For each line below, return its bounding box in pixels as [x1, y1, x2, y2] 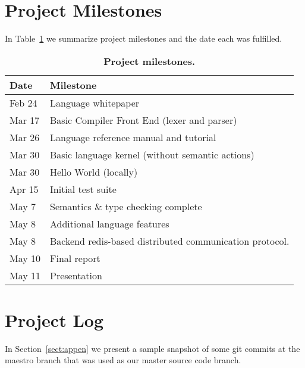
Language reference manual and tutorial [50, 130, 216, 144]
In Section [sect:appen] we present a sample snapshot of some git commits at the [5, 342, 300, 354]
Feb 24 [10, 95, 37, 110]
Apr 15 [10, 182, 39, 196]
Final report [50, 251, 100, 265]
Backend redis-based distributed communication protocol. [50, 233, 290, 248]
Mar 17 [10, 113, 40, 127]
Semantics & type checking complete [50, 199, 202, 213]
